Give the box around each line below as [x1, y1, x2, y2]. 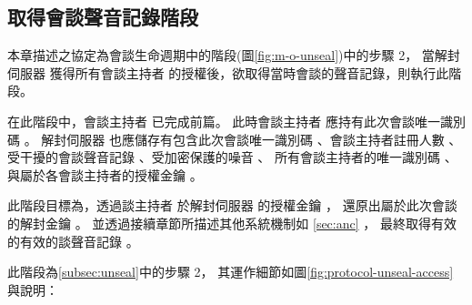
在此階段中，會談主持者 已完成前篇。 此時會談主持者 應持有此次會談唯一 [7, 111, 440, 130]
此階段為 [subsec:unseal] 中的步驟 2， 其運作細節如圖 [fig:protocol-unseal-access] [7, 262, 454, 281]
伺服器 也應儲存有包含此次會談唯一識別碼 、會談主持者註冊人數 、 [66, 129, 462, 148]
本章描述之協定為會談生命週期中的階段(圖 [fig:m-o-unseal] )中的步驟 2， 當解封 [7, 46, 460, 65]
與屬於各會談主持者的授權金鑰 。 [7, 165, 203, 184]
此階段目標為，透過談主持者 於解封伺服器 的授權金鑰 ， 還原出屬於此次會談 [7, 196, 457, 215]
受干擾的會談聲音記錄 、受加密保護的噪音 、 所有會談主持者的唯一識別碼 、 [7, 147, 457, 167]
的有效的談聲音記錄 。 [7, 231, 139, 250]
